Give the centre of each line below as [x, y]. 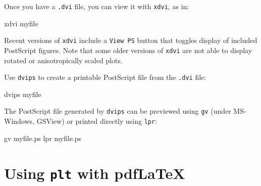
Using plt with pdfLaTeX [95, 173]
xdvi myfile [21, 23]
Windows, [19, 121]
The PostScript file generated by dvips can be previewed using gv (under [118, 111]
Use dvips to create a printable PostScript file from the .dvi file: [105, 77]
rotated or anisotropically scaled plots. [63, 60]
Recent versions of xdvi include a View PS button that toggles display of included [131, 40]
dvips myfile [23, 94]
